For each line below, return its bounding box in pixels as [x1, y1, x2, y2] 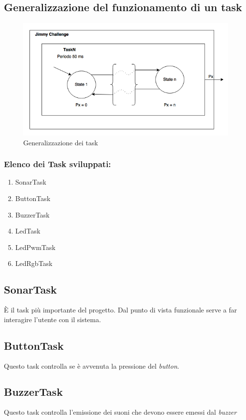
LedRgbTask [15, 258, 53, 268]
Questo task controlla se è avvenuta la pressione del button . [4, 360, 179, 371]
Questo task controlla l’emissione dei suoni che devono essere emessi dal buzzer [4, 407, 237, 417]
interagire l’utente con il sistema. [4, 314, 101, 324]
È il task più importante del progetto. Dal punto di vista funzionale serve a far [4, 305, 237, 315]
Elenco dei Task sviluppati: [4, 158, 111, 170]
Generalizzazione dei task [23, 137, 98, 147]
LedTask [15, 226, 41, 236]
